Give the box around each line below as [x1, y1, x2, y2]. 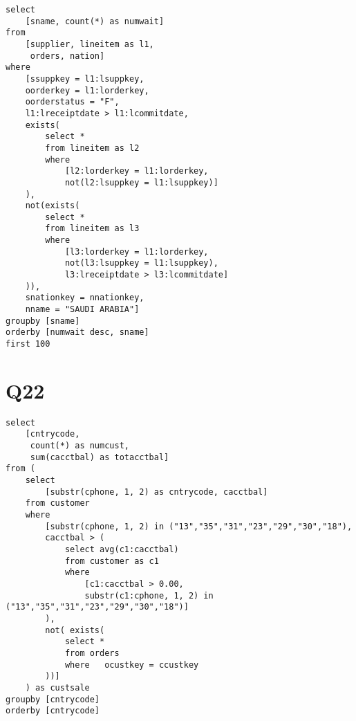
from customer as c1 [64, 556, 159, 566]
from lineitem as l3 [45, 223, 140, 234]
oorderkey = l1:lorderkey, [25, 85, 149, 95]
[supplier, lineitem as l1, [25, 39, 154, 49]
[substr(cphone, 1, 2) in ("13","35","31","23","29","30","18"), [45, 521, 353, 531]
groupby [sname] [6, 316, 80, 326]
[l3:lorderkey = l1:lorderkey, [64, 246, 209, 257]
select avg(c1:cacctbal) [64, 545, 179, 555]
